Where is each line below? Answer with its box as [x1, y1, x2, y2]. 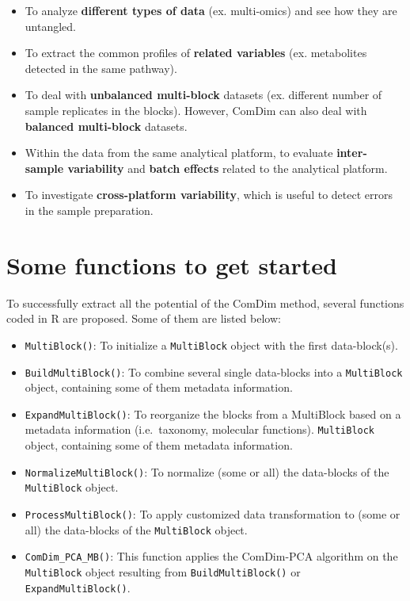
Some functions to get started [6, 248, 337, 281]
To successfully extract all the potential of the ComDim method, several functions [6, 294, 404, 311]
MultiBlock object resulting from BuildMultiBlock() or [25, 563, 301, 580]
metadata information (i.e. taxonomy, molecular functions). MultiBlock [25, 421, 375, 438]
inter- [336, 144, 367, 161]
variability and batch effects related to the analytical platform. [67, 159, 388, 176]
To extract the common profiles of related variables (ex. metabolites [25, 44, 367, 61]
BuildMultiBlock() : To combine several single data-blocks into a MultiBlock [25, 363, 403, 380]
